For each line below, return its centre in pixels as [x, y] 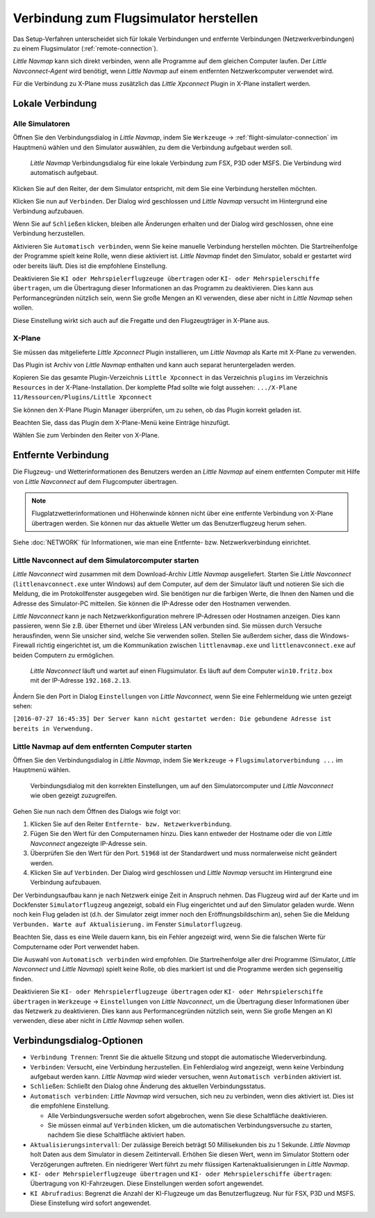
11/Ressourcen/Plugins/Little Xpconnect [83, 397]
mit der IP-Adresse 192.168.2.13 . [81, 681]
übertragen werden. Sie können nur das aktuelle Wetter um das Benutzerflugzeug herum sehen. [169, 523]
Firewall [24, 645]
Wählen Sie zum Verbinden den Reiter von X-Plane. [86, 435]
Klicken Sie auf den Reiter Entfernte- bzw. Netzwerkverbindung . [131, 824]
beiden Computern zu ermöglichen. [64, 655]
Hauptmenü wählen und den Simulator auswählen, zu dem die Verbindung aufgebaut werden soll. [153, 147]
